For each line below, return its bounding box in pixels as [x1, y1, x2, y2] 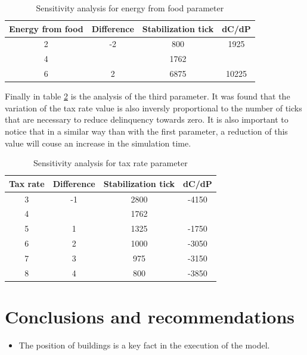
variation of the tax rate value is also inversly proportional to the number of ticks [5, 101, 302, 114]
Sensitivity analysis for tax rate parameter [33, 157, 188, 169]
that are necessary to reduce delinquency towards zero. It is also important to [5, 113, 289, 126]
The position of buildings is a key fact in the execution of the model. [18, 339, 270, 351]
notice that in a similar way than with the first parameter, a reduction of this [5, 125, 288, 137]
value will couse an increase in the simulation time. [5, 136, 191, 149]
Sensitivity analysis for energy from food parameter [36, 2, 224, 14]
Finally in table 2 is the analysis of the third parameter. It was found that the [5, 90, 290, 102]
